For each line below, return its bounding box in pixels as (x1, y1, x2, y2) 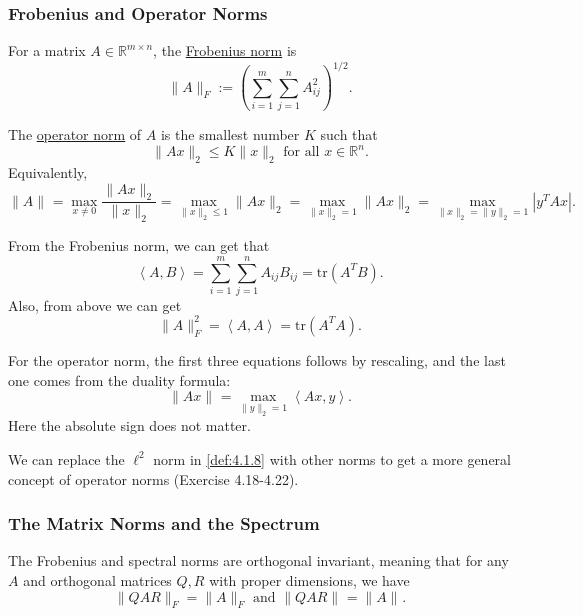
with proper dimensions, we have (209, 569, 410, 590)
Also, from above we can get (8, 294, 182, 315)
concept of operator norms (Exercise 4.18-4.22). (8, 468, 299, 489)
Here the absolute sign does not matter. (8, 415, 251, 436)
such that (320, 124, 378, 145)
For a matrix (8, 40, 86, 61)
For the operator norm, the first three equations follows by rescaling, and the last (8, 349, 506, 370)
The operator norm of (8, 124, 142, 145)
